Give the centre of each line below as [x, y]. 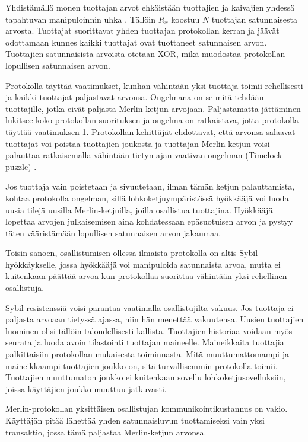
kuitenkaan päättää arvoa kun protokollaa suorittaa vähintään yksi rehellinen [146, 276]
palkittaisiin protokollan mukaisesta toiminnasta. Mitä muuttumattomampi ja [147, 354]
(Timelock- [265, 155]
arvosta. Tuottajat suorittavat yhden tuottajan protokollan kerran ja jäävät [142, 31]
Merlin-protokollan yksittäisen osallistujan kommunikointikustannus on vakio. [147, 409]
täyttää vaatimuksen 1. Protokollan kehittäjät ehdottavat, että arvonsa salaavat [150, 131]
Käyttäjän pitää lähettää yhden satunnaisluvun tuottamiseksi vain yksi [135, 420]
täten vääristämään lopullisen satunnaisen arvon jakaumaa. [113, 233]
